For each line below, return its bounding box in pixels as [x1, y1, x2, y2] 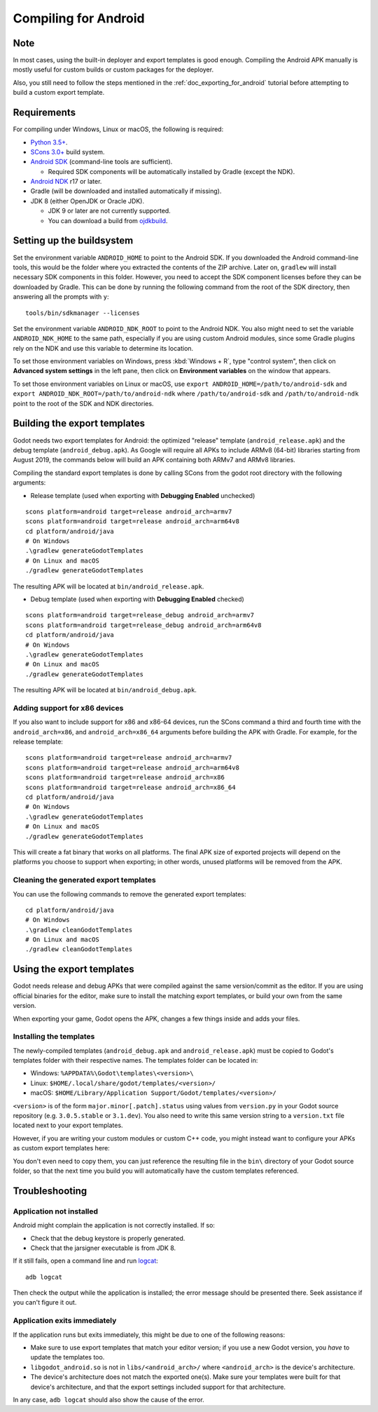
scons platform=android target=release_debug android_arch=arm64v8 [25, 621, 262, 629]
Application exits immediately [13, 1316, 117, 1326]
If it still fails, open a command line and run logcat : [13, 1256, 159, 1265]
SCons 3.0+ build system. [30, 147, 105, 156]
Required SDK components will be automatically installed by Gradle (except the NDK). [48, 167, 295, 175]
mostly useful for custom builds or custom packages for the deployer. [13, 65, 213, 74]
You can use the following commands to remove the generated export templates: [13, 889, 246, 898]
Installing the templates [13, 1032, 95, 1042]
